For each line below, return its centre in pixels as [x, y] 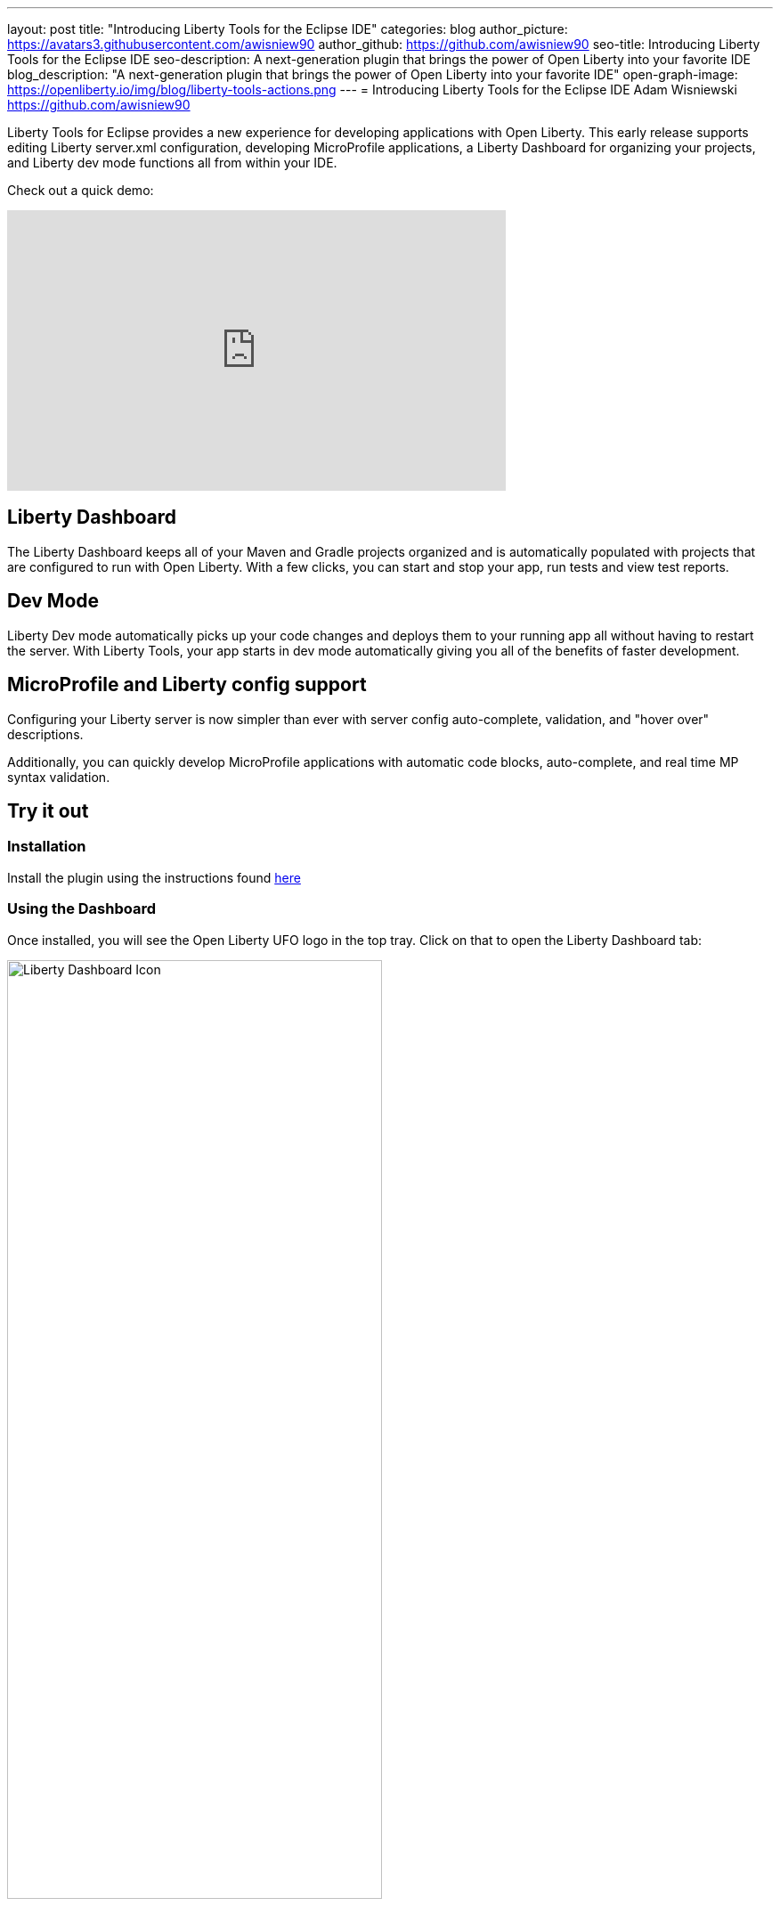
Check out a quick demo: [81, 190]
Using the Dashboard [82, 909]
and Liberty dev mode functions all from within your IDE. [172, 163]
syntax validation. [59, 777]
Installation [47, 847]
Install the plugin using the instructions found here [154, 877]
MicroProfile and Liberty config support [187, 685]
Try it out [48, 810]
